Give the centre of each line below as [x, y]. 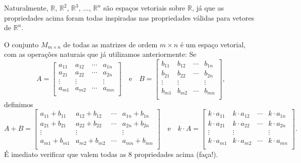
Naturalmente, [26, 8]
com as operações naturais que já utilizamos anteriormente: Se [100, 54]
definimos [19, 104]
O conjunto [21, 44]
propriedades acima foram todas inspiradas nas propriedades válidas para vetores [129, 17]
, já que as [208, 8]
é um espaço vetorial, [213, 44]
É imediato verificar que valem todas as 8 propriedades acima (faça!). [111, 154]
